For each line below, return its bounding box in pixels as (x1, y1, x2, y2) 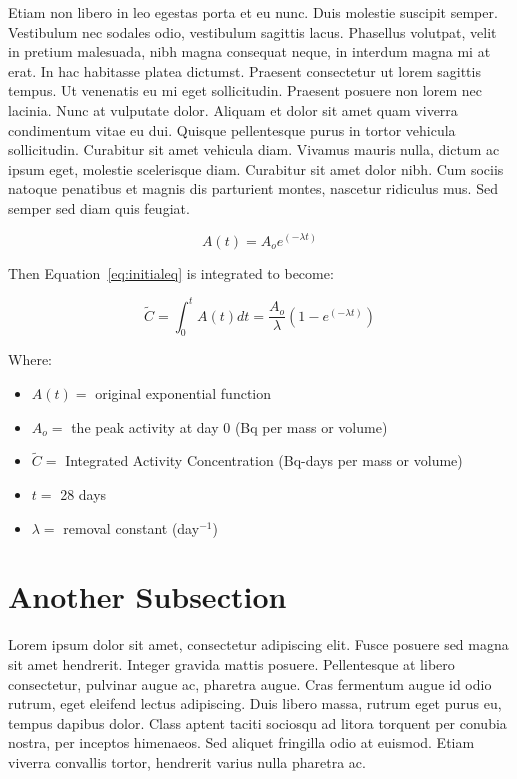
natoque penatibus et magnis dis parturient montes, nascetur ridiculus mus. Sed (8, 178, 498, 199)
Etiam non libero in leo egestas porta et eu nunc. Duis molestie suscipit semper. (8, 2, 498, 22)
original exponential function (95, 383, 272, 404)
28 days (60, 484, 107, 505)
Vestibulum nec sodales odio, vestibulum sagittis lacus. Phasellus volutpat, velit (8, 21, 497, 42)
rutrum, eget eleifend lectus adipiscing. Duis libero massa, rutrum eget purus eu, (8, 693, 502, 714)
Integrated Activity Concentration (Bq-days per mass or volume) (65, 450, 463, 471)
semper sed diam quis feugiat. (8, 197, 190, 218)
